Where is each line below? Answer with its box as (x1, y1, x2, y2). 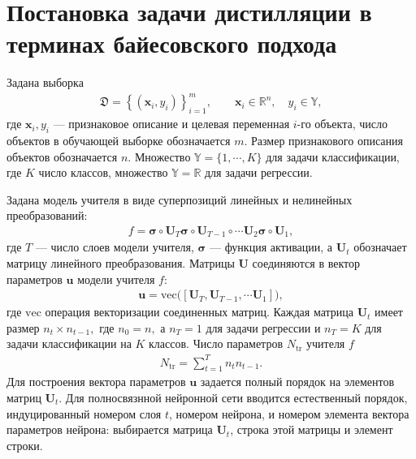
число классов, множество (38, 164, 168, 181)
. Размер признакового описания (244, 132, 403, 149)
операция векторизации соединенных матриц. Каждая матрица (45, 303, 354, 320)
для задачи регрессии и (206, 319, 321, 336)
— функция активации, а (209, 238, 333, 255)
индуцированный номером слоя (6, 405, 162, 422)
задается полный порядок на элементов (200, 373, 395, 390)
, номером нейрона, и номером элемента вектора (168, 405, 409, 422)
